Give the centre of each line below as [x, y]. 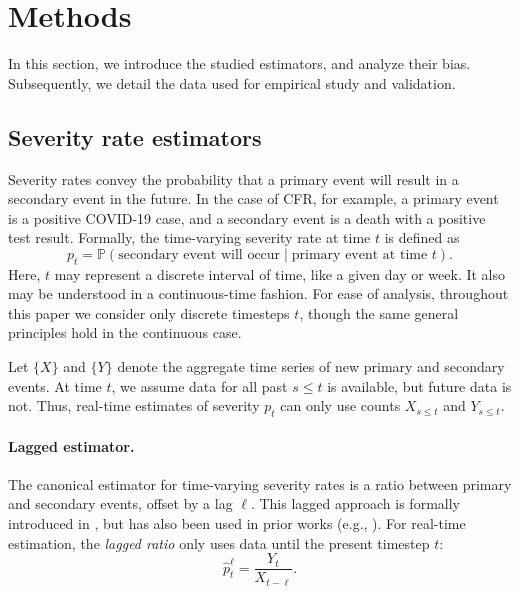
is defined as [422, 237]
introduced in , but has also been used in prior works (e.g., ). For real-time [237, 523]
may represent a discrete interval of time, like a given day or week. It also [280, 273]
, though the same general [379, 312]
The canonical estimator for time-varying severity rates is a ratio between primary [260, 483]
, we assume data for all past [199, 385]
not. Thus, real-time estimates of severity [134, 405]
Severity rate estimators [135, 136]
